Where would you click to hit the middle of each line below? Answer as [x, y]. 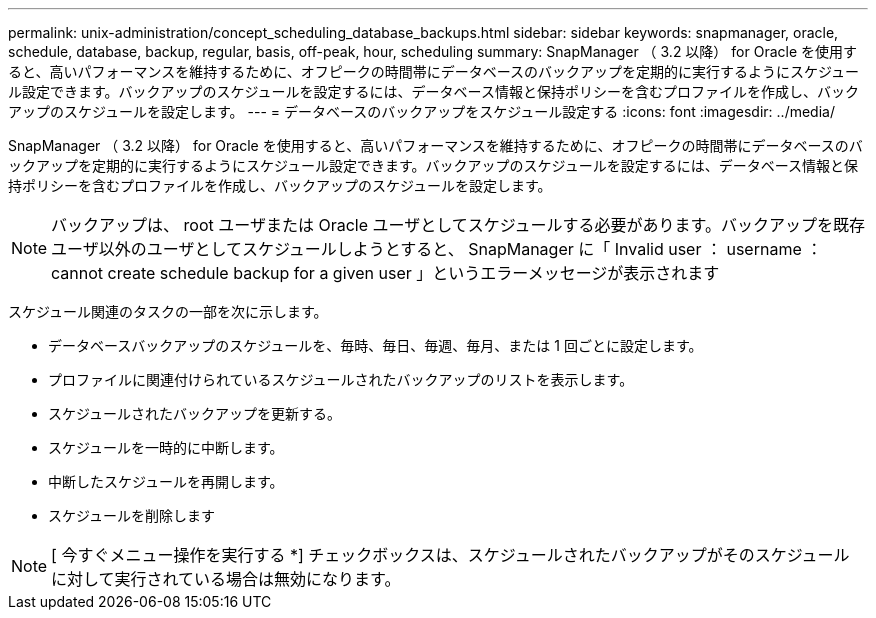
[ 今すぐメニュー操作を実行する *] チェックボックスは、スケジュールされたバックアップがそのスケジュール [450, 555]
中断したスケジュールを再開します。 [166, 481]
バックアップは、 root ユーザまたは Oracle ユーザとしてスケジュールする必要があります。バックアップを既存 [458, 225]
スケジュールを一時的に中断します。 [166, 447]
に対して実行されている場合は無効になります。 [226, 579]
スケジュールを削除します [132, 515]
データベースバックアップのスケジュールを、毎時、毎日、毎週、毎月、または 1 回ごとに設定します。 [375, 345]
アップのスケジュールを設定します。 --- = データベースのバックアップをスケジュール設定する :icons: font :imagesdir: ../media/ [421, 111]
